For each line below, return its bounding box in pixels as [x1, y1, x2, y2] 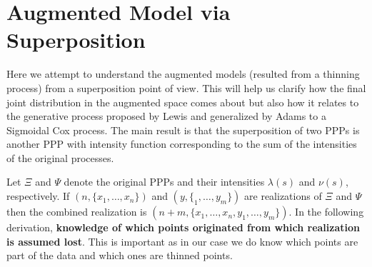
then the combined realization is [6, 204, 147, 219]
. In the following [288, 204, 364, 219]
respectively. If [6, 188, 70, 203]
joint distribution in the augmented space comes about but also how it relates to [6, 94, 359, 109]
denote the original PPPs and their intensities [64, 174, 265, 189]
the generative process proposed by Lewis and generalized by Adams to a [6, 109, 326, 124]
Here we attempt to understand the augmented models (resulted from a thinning [6, 66, 360, 81]
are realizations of [244, 188, 322, 203]
